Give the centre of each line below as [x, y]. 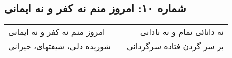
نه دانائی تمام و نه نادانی [182, 32]
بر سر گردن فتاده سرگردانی [176, 46]
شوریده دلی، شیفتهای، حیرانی [59, 46]
